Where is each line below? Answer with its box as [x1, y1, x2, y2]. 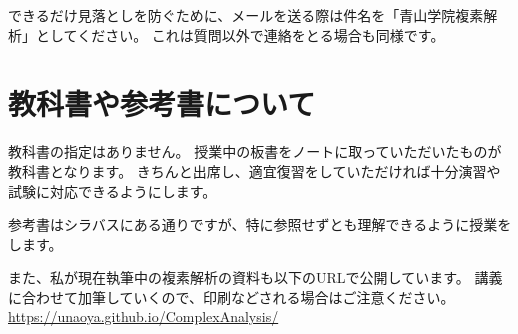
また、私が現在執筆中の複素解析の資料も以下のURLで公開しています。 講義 [8, 267, 503, 288]
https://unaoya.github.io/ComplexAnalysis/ [8, 306, 279, 327]
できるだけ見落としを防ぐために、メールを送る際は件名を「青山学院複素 [8, 5, 484, 25]
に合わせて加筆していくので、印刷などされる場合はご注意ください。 [8, 286, 455, 307]
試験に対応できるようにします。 [8, 180, 217, 201]
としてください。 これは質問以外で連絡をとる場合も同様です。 [35, 24, 445, 45]
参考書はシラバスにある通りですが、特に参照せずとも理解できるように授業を [8, 214, 512, 235]
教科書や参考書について [8, 83, 316, 124]
